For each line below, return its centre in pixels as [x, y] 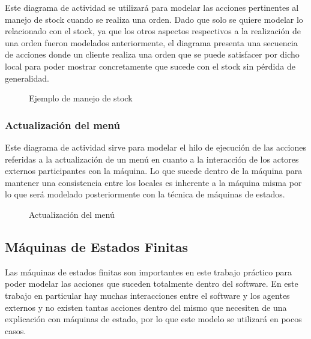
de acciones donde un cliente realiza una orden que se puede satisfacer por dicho [152, 54]
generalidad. [27, 78]
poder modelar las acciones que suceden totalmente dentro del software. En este [152, 283]
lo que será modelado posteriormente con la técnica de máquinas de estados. [145, 194]
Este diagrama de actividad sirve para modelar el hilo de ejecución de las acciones [155, 147]
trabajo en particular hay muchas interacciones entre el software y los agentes [147, 295]
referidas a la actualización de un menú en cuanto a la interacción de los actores [152, 159]
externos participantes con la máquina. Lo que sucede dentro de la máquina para [154, 171]
